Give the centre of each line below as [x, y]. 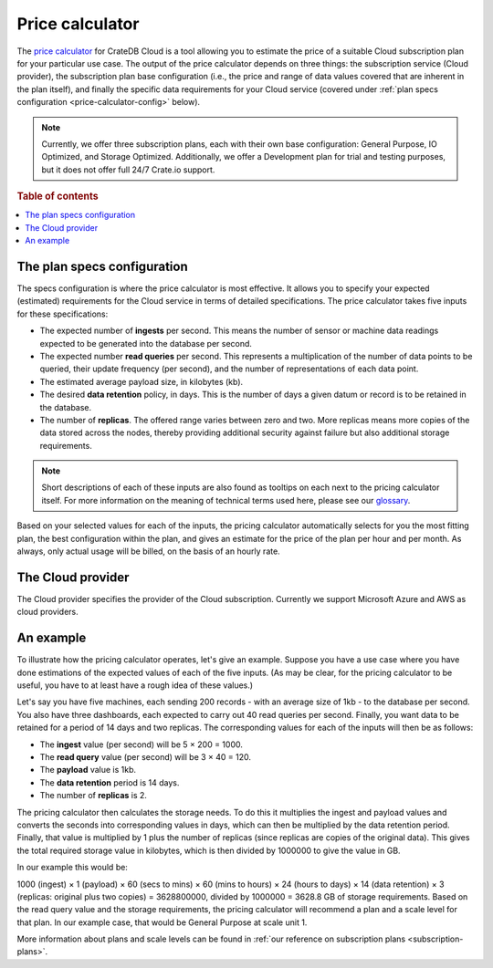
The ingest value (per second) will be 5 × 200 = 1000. [142, 744]
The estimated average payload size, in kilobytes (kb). [142, 381]
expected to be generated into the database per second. [146, 343]
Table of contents [58, 196]
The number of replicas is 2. [94, 796]
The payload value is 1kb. [88, 770]
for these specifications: [63, 314]
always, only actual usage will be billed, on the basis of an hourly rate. [148, 551]
